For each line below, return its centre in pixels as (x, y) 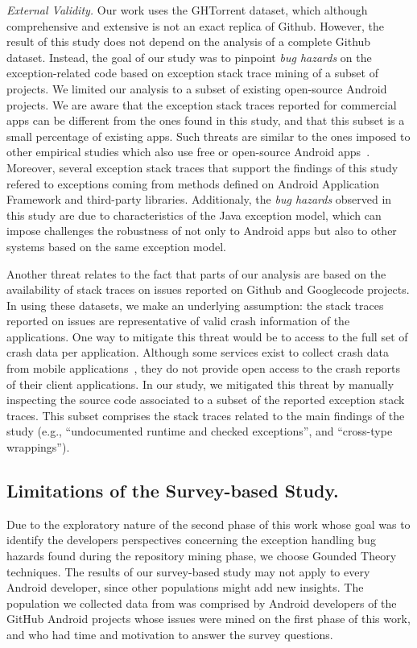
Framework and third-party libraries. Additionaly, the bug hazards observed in (199, 199)
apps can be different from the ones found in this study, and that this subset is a (206, 120)
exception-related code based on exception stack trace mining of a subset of (192, 73)
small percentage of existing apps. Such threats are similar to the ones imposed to (208, 136)
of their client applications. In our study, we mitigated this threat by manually (200, 384)
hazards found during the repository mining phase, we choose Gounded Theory (202, 556)
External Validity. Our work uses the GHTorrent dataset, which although (187, 10)
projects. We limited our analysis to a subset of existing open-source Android (197, 88)
